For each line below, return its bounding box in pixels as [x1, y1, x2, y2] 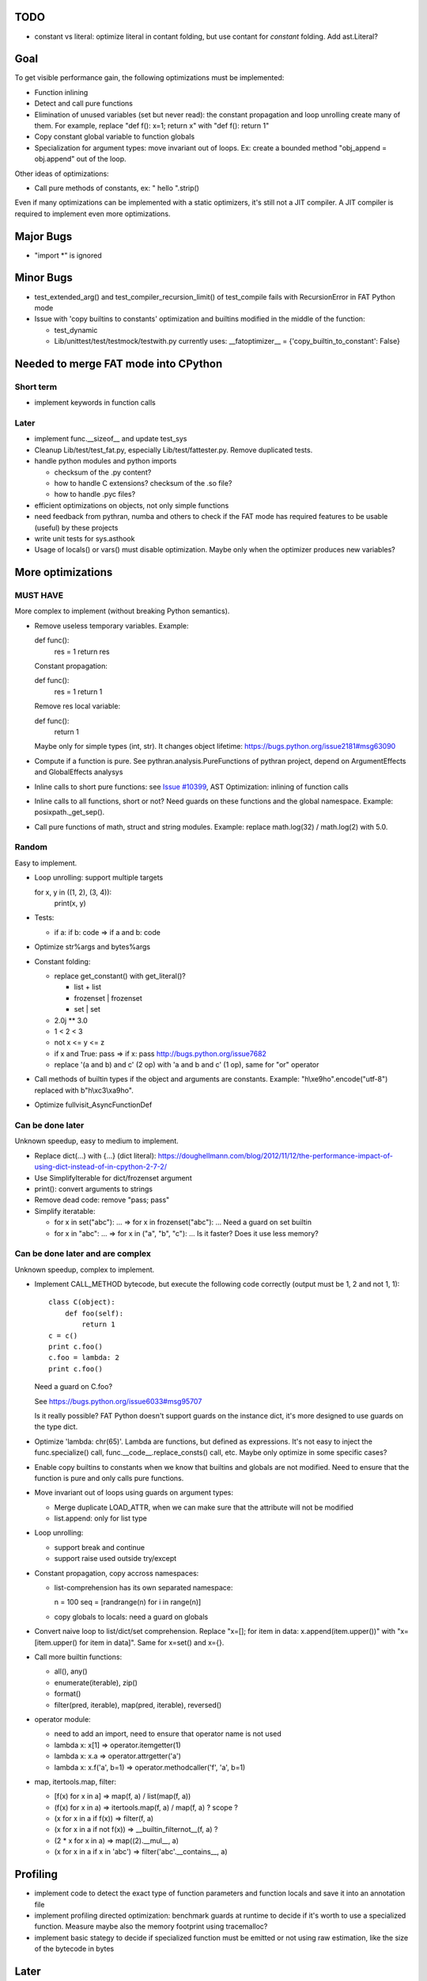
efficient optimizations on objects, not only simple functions [34, 500, 229, 510]
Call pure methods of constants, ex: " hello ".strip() [34, 183, 199, 193]
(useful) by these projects [34, 523, 119, 532]
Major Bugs [14, 230, 73, 243]
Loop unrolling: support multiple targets [34, 872, 164, 883]
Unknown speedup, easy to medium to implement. [14, 1136, 179, 1146]
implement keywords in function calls [34, 398, 156, 407]
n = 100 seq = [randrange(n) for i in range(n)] [54, 1597, 202, 1607]
